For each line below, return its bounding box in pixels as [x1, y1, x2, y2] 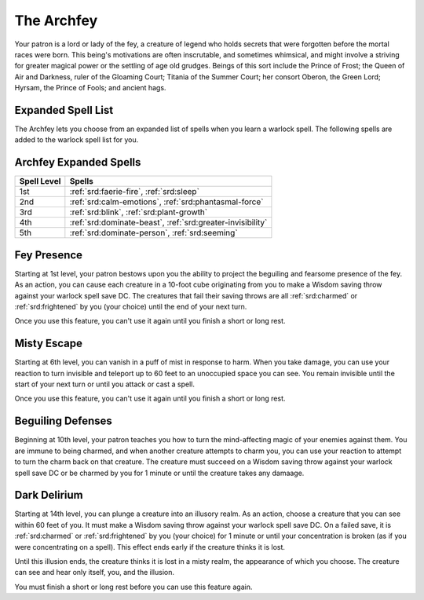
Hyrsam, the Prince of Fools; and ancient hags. [14, 83, 166, 93]
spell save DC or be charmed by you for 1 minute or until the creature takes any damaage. [14, 468, 305, 477]
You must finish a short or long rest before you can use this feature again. [14, 582, 253, 591]
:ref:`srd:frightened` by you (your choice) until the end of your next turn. [14, 302, 247, 311]
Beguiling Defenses [14, 415, 113, 428]
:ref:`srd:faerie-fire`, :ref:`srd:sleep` [69, 186, 200, 197]
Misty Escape [14, 337, 82, 350]
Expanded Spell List [14, 103, 114, 117]
